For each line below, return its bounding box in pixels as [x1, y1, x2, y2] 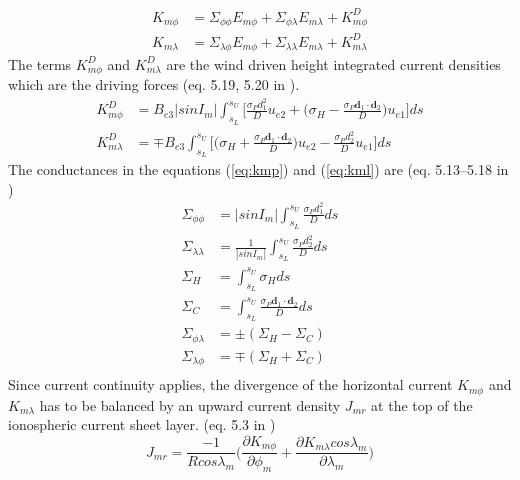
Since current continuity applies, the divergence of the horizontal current [8, 374, 453, 395]
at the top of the [371, 394, 473, 415]
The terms [8, 53, 72, 74]
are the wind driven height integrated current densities [166, 53, 501, 74]
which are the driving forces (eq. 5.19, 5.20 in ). [8, 74, 300, 95]
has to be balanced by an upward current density [39, 394, 341, 415]
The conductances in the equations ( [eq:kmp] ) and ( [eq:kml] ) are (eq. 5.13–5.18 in [8, 159, 509, 180]
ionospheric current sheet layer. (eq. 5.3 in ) [8, 414, 276, 435]
